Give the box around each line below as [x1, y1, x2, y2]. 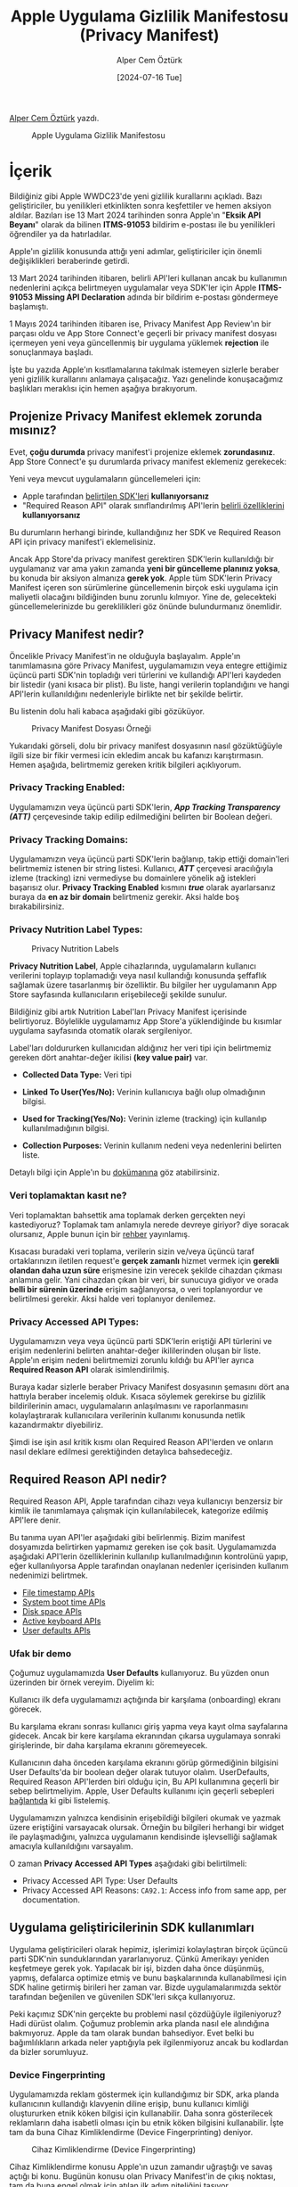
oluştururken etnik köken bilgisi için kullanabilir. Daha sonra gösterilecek [9, 2108, 273, 2119]
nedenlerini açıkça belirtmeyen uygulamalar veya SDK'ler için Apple [9, 282, 257, 293]
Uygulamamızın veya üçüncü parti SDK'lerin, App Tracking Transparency [9, 801, 281, 813]
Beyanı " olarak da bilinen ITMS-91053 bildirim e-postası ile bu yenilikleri [9, 219, 276, 229]
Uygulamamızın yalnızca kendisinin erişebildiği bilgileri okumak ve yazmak [9, 1812, 282, 1823]
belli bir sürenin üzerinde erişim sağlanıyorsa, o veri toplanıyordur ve [9, 1283, 263, 1294]
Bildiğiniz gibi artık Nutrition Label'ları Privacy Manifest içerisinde [9, 1006, 247, 1018]
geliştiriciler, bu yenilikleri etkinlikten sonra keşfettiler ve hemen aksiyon [9, 200, 271, 210]
